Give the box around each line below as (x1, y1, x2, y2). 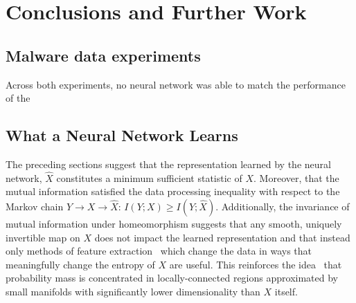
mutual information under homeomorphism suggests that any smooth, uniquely (6, 216, 342, 230)
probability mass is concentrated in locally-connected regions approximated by (6, 270, 338, 285)
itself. (274, 284, 298, 298)
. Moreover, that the (253, 170, 339, 185)
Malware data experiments (6, 44, 201, 66)
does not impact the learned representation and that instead (94, 230, 350, 244)
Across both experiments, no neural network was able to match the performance (6, 77, 346, 91)
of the (6, 91, 30, 105)
